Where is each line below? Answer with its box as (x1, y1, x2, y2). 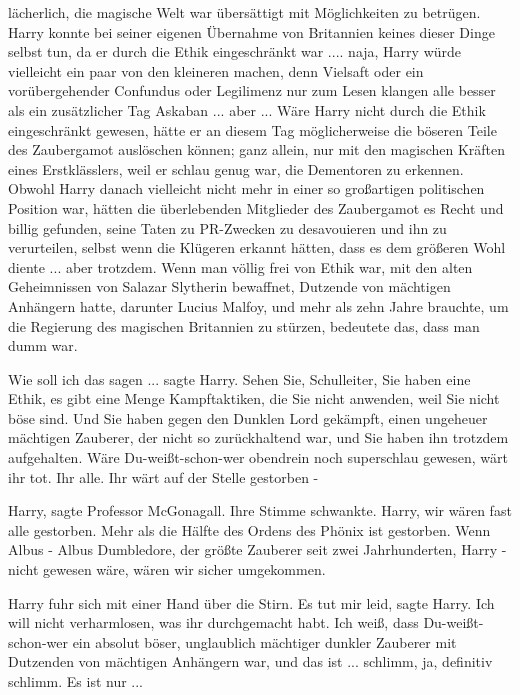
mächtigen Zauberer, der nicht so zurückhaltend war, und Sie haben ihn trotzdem (8, 427, 509, 448)
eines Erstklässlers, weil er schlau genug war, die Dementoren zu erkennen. (8, 158, 464, 179)
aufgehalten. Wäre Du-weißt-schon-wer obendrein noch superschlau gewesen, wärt (8, 447, 509, 468)
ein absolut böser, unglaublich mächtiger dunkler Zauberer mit (72, 631, 457, 652)
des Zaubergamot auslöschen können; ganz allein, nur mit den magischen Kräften (8, 139, 506, 160)
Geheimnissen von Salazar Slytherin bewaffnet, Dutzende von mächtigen (8, 276, 451, 297)
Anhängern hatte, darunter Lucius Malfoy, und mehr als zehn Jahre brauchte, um (8, 295, 509, 316)
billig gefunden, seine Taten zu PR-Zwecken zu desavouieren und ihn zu (8, 217, 447, 238)
